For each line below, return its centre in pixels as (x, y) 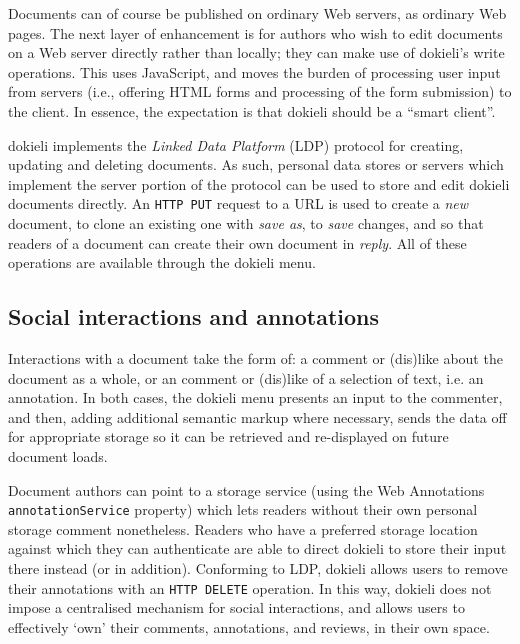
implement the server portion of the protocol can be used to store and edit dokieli (259, 183)
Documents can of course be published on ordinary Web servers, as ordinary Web (257, 13)
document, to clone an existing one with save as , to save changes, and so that (246, 223)
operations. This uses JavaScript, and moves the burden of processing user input (254, 71)
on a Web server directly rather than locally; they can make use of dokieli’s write (256, 52)
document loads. (58, 455)
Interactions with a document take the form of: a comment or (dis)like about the (255, 357)
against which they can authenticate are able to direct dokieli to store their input (257, 548)
